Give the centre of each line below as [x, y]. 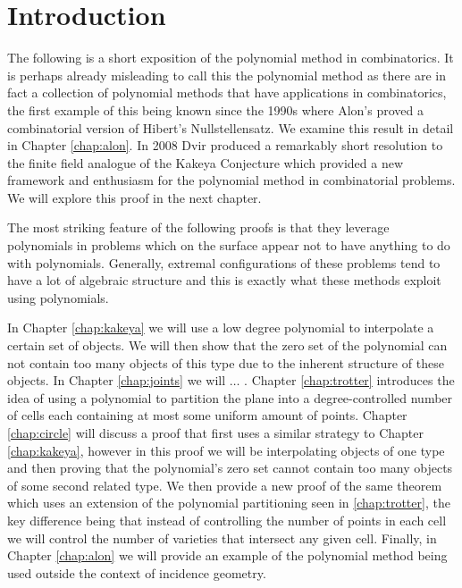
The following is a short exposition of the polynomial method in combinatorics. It [231, 58]
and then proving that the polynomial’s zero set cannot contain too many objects [230, 468]
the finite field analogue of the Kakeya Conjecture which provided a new [206, 162]
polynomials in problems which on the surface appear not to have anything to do [229, 245]
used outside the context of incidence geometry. [137, 572]
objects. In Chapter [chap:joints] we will [117, 380]
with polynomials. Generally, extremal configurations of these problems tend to [224, 262]
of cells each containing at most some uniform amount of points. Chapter [207, 415]
